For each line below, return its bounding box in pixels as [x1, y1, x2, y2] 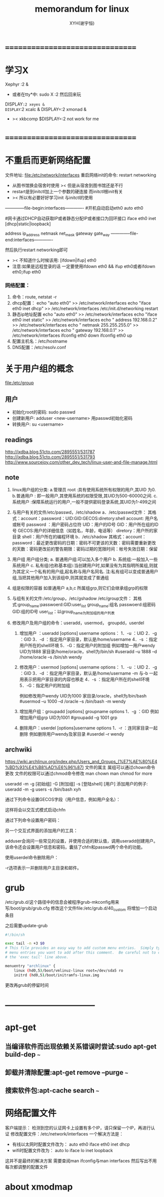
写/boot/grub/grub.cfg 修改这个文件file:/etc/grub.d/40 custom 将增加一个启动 [5, 905, 157, 912]
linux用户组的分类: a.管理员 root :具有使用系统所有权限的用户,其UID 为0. [12, 487, 156, 493]
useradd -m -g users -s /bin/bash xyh [5, 786, 82, 792]
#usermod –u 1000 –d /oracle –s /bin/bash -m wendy [19, 698, 126, 704]
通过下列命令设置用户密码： [5, 817, 61, 823]
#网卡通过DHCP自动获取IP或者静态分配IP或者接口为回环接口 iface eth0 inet [5, 216, 156, 221]
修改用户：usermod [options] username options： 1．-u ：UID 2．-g [19, 664, 157, 670]
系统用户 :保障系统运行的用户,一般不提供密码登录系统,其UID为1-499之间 [12, 499, 156, 505]
